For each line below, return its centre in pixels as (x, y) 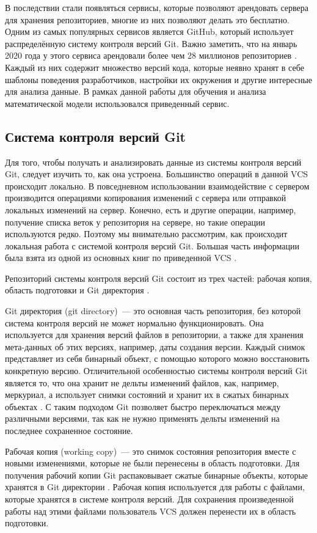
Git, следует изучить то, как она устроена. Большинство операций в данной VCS (157, 174)
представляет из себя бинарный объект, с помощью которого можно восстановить (157, 358)
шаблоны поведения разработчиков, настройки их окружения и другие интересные (159, 79)
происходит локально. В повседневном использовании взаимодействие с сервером (157, 186)
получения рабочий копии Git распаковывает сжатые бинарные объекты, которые (157, 475)
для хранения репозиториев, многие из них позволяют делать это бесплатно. (147, 19)
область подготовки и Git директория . (77, 290)
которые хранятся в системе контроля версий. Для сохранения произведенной (149, 498)
